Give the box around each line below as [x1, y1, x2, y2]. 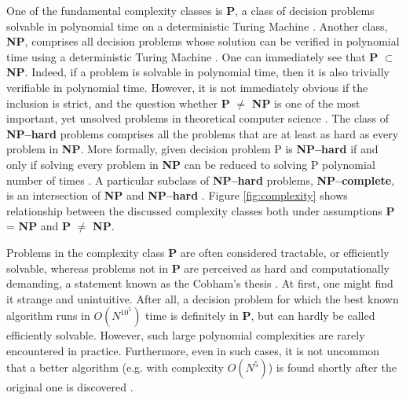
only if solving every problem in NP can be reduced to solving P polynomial [6, 156, 375, 172]
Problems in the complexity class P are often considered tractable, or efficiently [6, 244, 390, 260]
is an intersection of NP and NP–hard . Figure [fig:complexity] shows [6, 187, 348, 204]
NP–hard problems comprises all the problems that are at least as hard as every [6, 125, 399, 141]
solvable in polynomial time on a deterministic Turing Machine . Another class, [6, 17, 388, 34]
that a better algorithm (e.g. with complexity [6, 359, 224, 376]
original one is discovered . [6, 379, 134, 395]
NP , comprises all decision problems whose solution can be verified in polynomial [6, 33, 400, 50]
